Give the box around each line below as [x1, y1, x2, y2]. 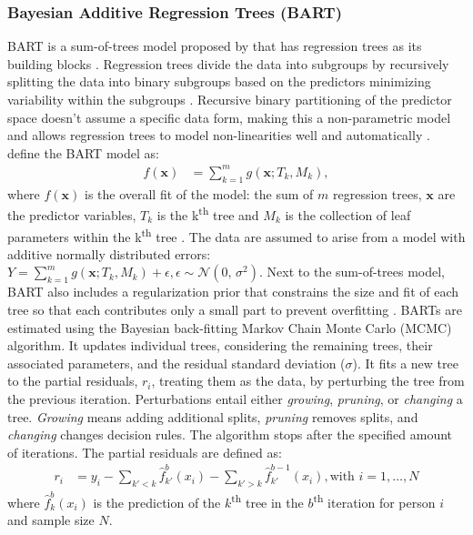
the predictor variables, [7, 205, 136, 224]
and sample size [7, 510, 95, 530]
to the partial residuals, [7, 371, 138, 390]
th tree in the [231, 490, 304, 511]
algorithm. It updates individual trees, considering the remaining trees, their [7, 336, 433, 355]
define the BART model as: [7, 143, 159, 162]
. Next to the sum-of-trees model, [259, 262, 445, 281]
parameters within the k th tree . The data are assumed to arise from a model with [7, 224, 466, 246]
